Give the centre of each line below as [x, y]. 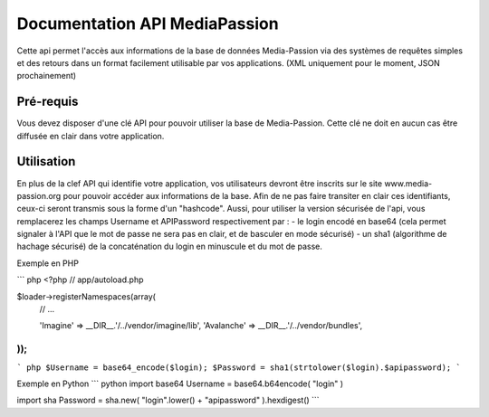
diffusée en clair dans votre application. [91, 136]
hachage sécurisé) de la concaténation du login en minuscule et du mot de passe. [170, 246]
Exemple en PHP [48, 263]
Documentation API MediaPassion [148, 24]
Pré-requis [48, 102]
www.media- [408, 183]
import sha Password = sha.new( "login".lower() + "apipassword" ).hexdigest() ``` [168, 400]
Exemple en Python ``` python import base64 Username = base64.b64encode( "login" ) [180, 384]
